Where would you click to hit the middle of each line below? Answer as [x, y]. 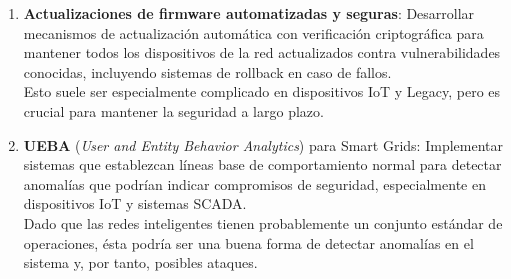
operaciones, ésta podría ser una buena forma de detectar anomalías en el [248, 242]
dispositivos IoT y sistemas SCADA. [135, 203]
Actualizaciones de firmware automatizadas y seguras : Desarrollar [249, 13]
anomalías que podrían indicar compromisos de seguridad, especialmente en [254, 183]
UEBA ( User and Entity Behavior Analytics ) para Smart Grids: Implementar [263, 144]
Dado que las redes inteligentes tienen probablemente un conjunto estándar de [263, 222]
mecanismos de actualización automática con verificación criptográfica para [253, 32]
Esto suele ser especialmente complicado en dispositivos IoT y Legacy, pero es [262, 91]
